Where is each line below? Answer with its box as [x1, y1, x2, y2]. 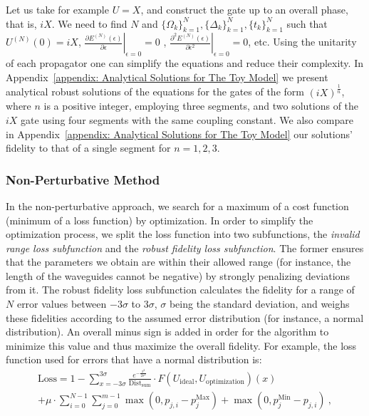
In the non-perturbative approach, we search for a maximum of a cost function [6, 198, 349, 213]
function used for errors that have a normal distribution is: [6, 352, 262, 367]
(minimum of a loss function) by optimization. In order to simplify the [6, 212, 313, 227]
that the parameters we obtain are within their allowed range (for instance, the [6, 254, 351, 269]
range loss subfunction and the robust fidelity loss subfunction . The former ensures [6, 240, 364, 255]
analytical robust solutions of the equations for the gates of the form [6, 84, 304, 99]
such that [286, 16, 328, 31]
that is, [6, 16, 37, 31]
